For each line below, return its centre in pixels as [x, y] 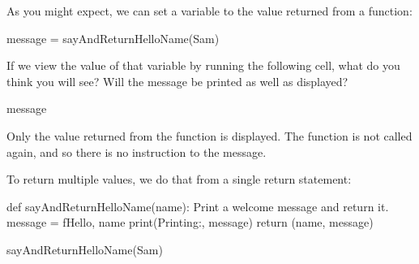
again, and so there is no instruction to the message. [137, 151]
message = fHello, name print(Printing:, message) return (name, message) [190, 222]
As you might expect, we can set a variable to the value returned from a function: [209, 11]
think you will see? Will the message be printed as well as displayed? [177, 81]
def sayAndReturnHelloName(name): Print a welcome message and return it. [198, 206]
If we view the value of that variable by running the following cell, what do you [203, 65]
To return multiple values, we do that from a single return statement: [179, 179]
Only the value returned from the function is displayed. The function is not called [209, 135]
